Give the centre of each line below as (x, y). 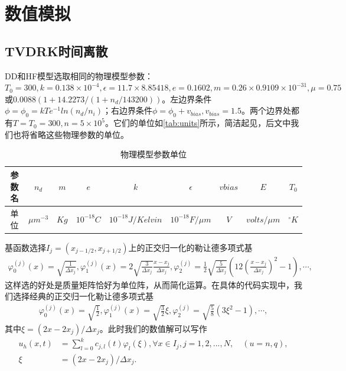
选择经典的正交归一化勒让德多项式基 (83, 296)
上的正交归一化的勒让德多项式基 (190, 247)
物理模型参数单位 (154, 154)
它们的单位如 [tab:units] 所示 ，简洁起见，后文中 (202, 123)
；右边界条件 (127, 110)
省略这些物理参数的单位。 (79, 134)
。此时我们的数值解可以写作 (153, 328)
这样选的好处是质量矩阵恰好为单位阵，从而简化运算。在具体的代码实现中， (149, 284)
